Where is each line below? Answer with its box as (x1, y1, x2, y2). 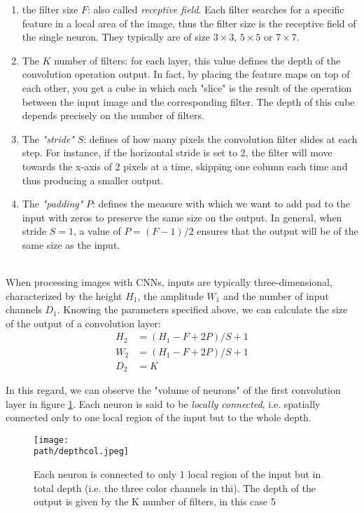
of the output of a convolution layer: (6, 315, 161, 330)
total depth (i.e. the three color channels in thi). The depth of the (34, 480, 316, 495)
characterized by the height (6, 288, 122, 303)
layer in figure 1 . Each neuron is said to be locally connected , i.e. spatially (6, 396, 321, 411)
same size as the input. (22, 237, 120, 252)
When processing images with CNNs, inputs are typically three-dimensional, (6, 275, 332, 289)
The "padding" (22, 196, 83, 211)
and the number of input (223, 288, 329, 303)
